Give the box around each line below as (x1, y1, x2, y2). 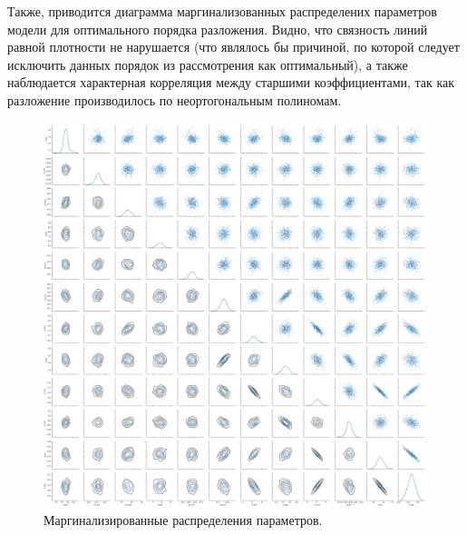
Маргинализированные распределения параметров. (44, 510, 323, 530)
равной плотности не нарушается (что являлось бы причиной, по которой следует (7, 37, 460, 56)
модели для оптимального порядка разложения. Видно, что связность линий (7, 19, 428, 38)
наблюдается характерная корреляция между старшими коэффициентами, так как (7, 73, 455, 92)
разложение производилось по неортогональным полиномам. (7, 90, 342, 109)
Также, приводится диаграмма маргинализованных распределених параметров (7, 2, 437, 20)
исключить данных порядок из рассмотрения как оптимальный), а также (7, 54, 408, 74)
